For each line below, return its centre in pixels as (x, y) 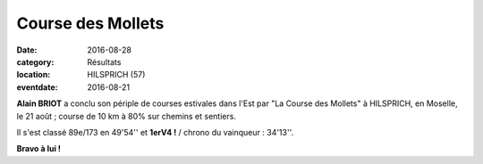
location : (34, 75)
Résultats (104, 61)
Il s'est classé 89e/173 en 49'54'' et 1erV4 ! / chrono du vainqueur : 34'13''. (155, 132)
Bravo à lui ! (39, 149)
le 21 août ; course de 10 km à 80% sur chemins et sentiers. (127, 116)
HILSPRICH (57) (116, 75)
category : (35, 61)
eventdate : (37, 87)
